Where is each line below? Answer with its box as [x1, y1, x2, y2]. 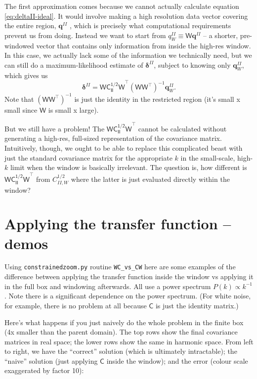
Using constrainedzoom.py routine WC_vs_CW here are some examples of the [4, 261, 236, 272]
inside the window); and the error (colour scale [106, 355, 248, 366]
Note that [4, 93, 34, 104]
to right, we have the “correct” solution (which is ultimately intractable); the [4, 346, 237, 356]
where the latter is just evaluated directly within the [71, 174, 230, 184]
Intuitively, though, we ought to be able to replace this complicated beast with [4, 143, 243, 153]
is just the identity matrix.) [155, 300, 239, 310]
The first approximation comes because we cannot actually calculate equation [4, 1, 239, 11]
